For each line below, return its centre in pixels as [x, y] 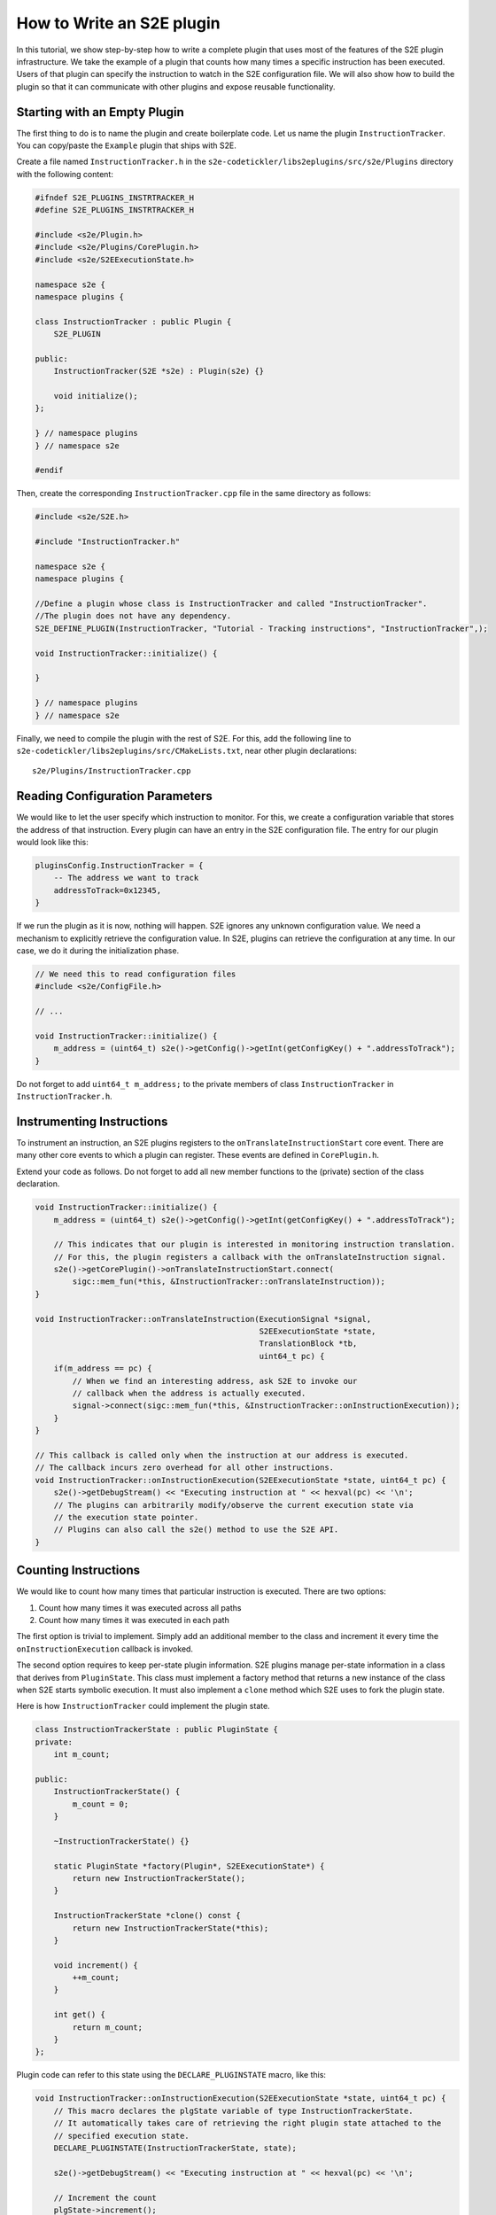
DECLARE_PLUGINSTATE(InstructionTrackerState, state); [175, 2148]
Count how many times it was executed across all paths [140, 1607]
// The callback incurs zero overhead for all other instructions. [185, 1468]
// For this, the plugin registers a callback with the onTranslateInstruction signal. [250, 1257]
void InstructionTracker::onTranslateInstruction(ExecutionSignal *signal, [203, 1319]
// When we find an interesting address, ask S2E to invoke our [215, 1381]
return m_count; [108, 2027]
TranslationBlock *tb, [308, 1344]
